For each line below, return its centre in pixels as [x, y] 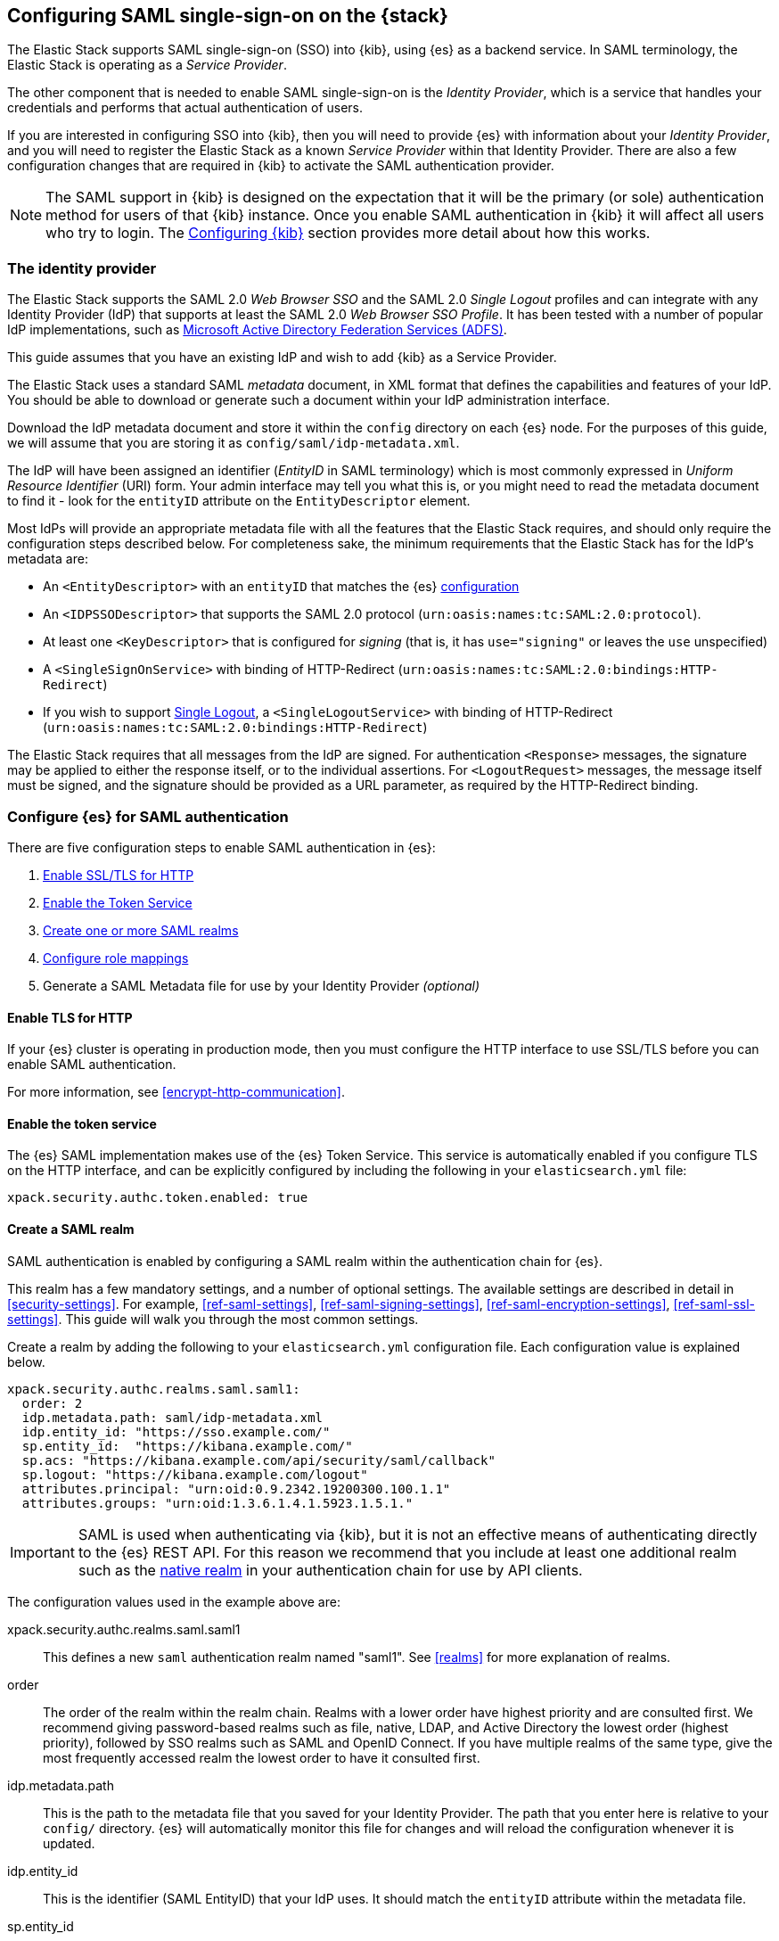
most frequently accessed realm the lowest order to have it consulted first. [262, 1757]
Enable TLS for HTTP [70, 1017]
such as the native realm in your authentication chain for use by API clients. [330, 1570]
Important [42, 1552]
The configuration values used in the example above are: [174, 1601]
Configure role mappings [116, 958]
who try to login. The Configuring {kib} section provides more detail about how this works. [348, 233]
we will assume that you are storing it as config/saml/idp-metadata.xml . [234, 443]
